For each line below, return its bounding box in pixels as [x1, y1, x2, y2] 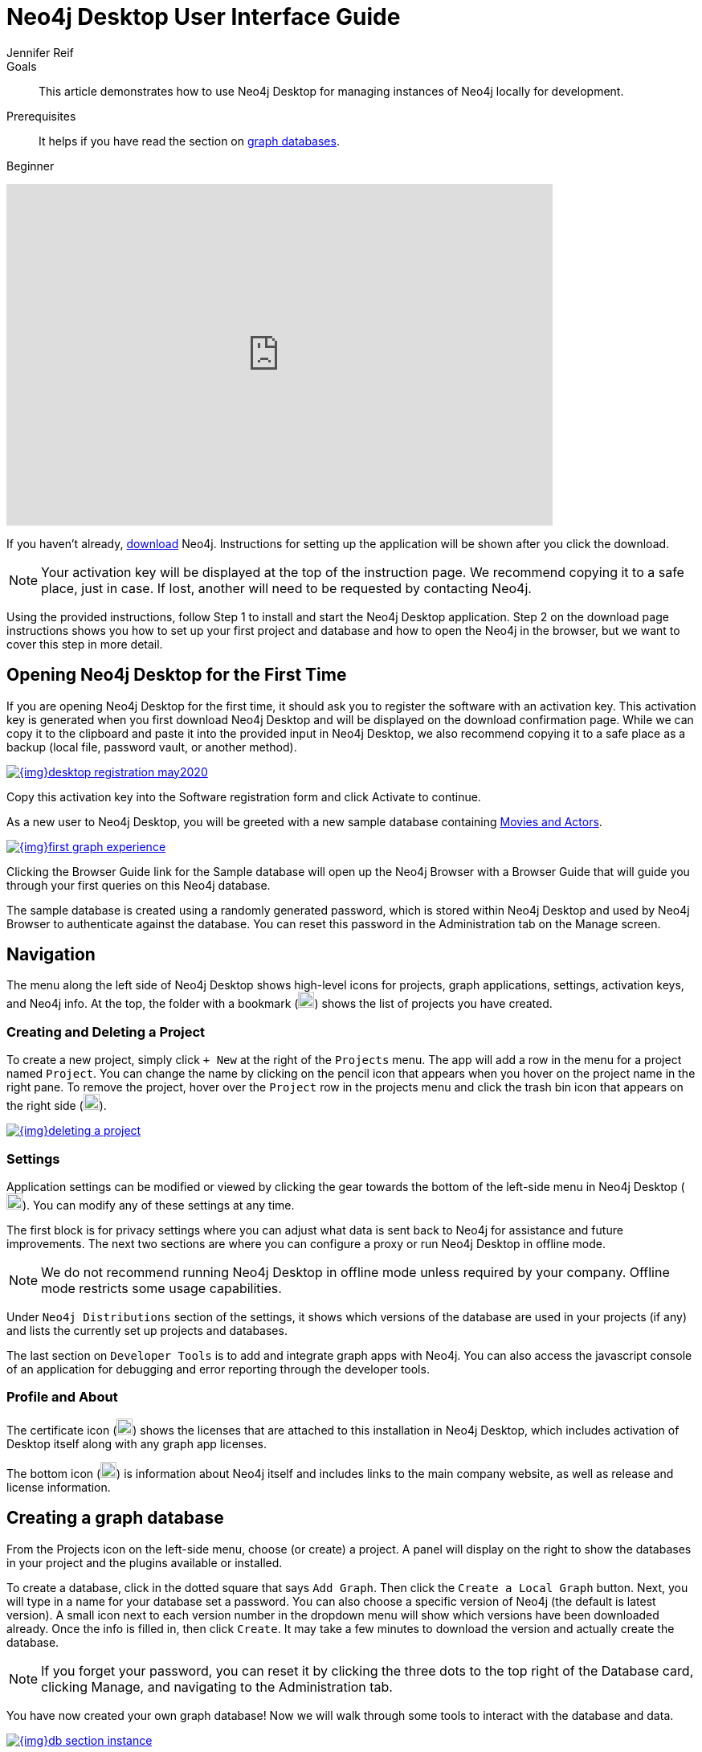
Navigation [6, 944, 96, 965]
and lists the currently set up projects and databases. [6, 1323, 288, 1337]
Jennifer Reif [6, 45, 74, 59]
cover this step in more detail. [6, 637, 163, 651]
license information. [6, 1480, 111, 1494]
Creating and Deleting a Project [6, 1023, 206, 1040]
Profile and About [6, 1389, 118, 1406]
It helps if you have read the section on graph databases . [39, 133, 340, 148]
